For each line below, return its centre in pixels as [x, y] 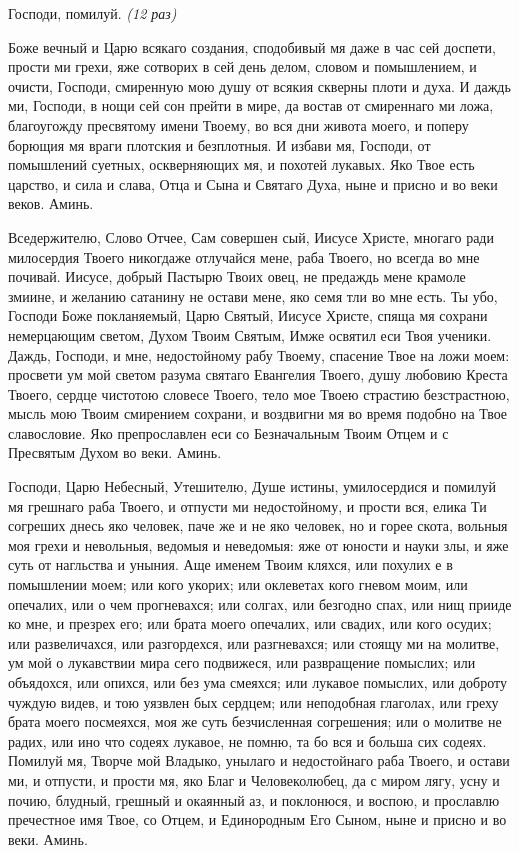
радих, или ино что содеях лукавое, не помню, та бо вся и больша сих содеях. [247, 740]
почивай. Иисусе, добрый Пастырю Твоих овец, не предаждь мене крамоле [237, 276]
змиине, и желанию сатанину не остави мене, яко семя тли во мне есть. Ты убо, [253, 295]
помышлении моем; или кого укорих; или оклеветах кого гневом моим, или [238, 584]
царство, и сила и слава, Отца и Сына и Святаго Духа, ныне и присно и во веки [253, 183]
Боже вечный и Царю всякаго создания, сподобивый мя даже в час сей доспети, [252, 46]
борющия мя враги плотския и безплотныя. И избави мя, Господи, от [219, 144]
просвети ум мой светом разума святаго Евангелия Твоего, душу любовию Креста [258, 374]
